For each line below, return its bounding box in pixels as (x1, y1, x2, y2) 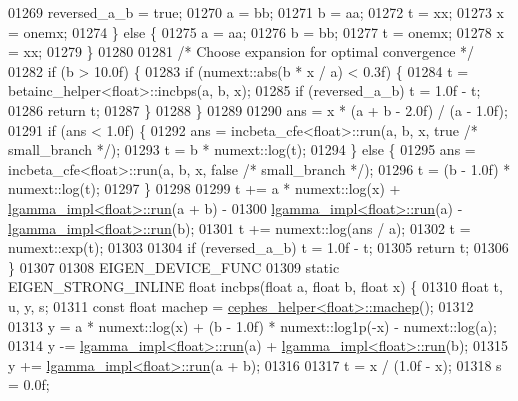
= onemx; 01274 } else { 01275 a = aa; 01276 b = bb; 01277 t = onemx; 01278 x (8, 21, 504, 42)
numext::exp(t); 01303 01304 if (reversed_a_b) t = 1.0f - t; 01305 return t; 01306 (8, 237, 509, 258)
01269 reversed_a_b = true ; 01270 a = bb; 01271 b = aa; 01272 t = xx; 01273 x (8, 2, 505, 22)
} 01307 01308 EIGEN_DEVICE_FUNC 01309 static (8, 256, 340, 277)
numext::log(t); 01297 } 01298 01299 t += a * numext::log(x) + (8, 178, 401, 199)
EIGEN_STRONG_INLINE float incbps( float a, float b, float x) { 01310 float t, (8, 276, 503, 297)
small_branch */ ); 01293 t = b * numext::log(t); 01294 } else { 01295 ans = (8, 139, 476, 160)
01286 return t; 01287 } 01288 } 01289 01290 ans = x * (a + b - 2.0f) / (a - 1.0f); (8, 99, 508, 120)
